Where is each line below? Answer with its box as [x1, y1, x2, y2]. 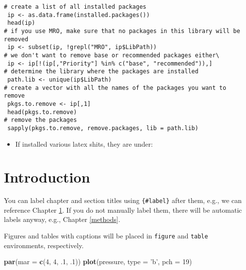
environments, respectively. [4, 240, 84, 250]
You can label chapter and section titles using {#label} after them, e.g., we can [4, 195, 242, 205]
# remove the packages [4, 117, 77, 124]
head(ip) [7, 19, 35, 27]
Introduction [4, 167, 90, 187]
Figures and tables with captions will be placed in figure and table [4, 231, 208, 241]
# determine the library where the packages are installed [4, 68, 198, 75]
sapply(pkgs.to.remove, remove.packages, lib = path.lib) [7, 124, 198, 132]
